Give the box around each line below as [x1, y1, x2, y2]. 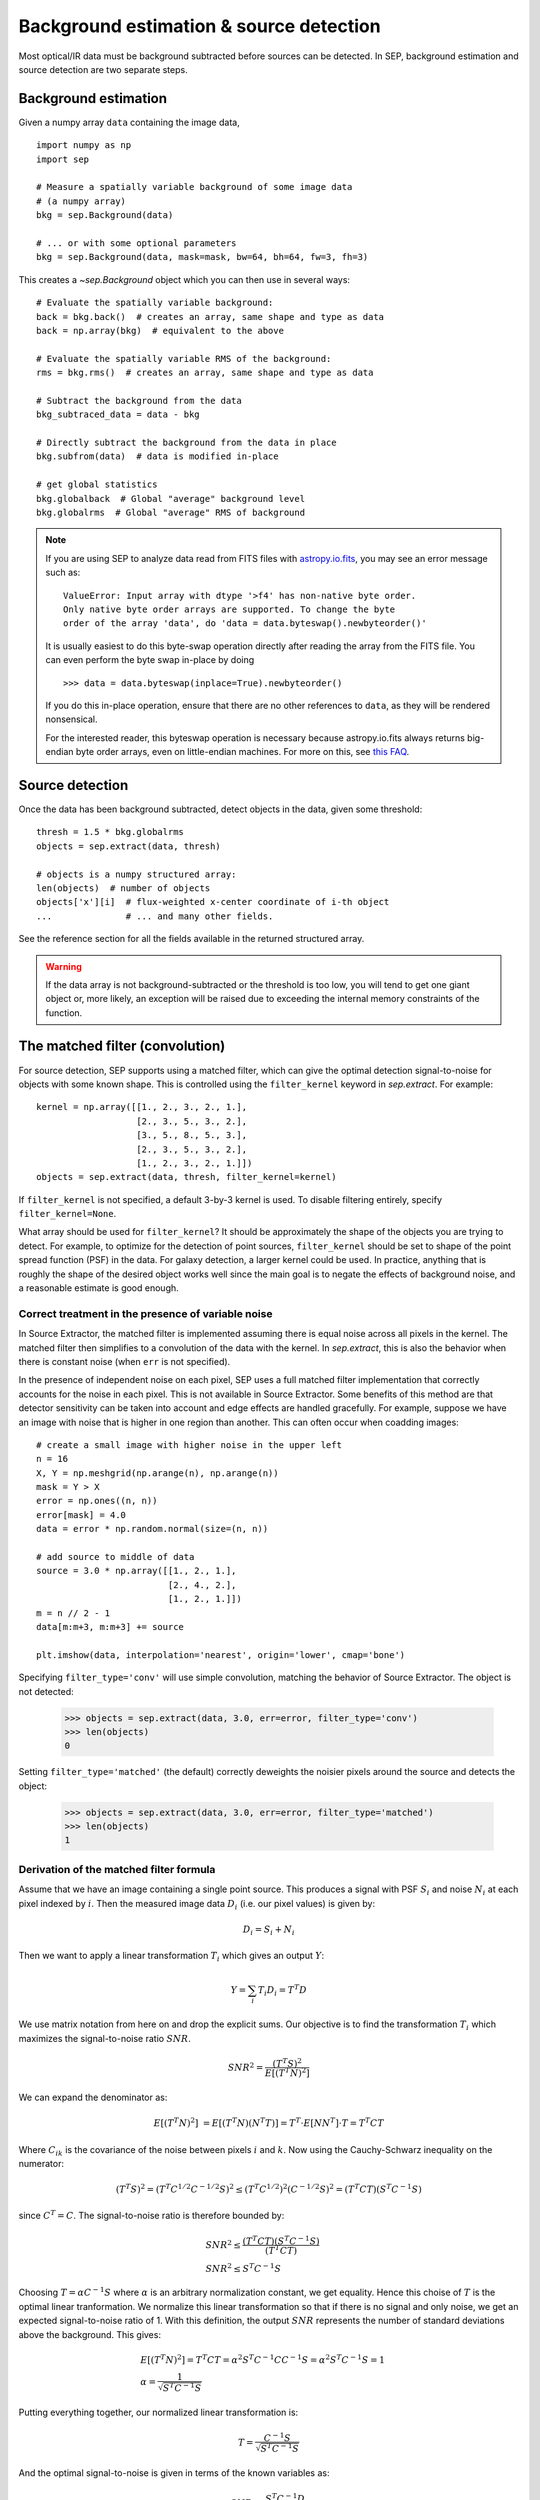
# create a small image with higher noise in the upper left [36, 1439, 342, 1450]
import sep [36, 153, 90, 165]
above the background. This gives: [18, 2328, 162, 2340]
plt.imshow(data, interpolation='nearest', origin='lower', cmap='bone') [36, 1649, 406, 1660]
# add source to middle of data [36, 1551, 195, 1563]
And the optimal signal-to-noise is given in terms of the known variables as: [18, 2467, 330, 2479]
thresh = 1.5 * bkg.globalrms [36, 826, 185, 838]
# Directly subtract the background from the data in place [36, 437, 337, 449]
